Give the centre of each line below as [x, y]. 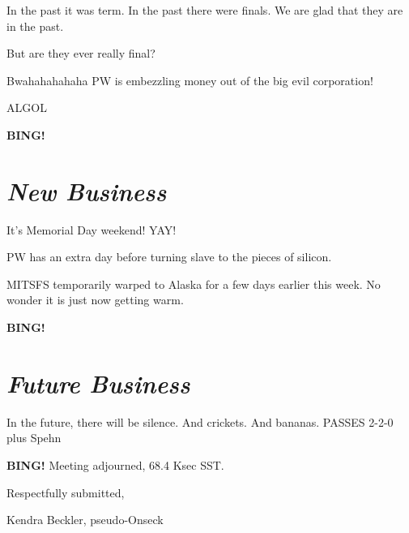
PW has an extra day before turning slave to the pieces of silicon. [169, 257]
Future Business [98, 383]
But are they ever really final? [81, 53]
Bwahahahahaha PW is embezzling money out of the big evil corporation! [190, 80]
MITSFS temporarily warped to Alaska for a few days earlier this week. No [194, 284]
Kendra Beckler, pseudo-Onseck [85, 520]
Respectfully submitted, [66, 492]
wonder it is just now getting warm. [95, 300]
